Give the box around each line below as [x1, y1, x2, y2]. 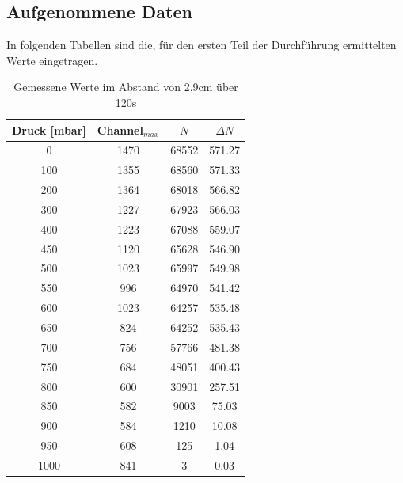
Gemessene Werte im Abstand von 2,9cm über [13, 78, 238, 95]
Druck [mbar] [12, 121, 86, 138]
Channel [97, 121, 143, 138]
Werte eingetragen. [6, 51, 98, 68]
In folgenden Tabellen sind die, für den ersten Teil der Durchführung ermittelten [6, 36, 397, 53]
